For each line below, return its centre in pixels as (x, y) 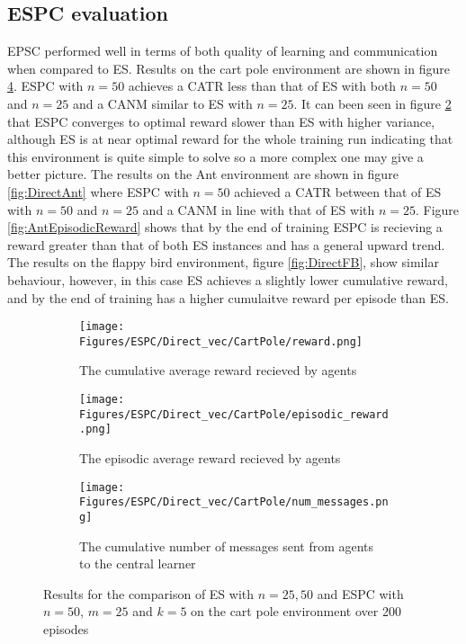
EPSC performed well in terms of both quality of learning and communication (223, 51)
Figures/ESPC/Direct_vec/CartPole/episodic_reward (234, 414)
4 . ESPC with (45, 86)
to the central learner (138, 563)
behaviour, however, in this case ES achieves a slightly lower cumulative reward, (228, 279)
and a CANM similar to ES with (162, 103)
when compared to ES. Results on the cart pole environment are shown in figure (229, 68)
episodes (66, 628)
